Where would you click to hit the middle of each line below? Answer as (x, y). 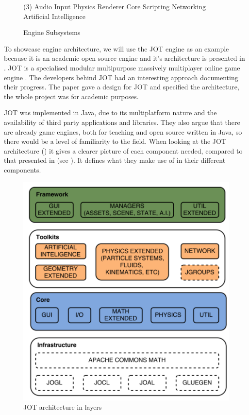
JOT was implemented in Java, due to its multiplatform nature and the (110, 112)
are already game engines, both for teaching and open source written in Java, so (123, 131)
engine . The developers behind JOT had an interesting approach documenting (121, 77)
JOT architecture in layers (63, 407)
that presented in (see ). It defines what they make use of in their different (115, 160)
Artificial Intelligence (54, 16)
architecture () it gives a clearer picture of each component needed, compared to (123, 150)
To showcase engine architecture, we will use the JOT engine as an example (116, 48)
